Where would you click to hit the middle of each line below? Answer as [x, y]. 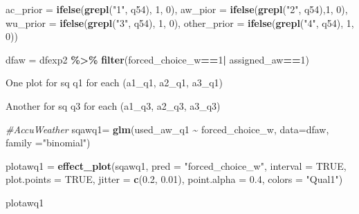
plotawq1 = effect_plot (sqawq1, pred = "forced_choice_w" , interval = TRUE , [176, 165]
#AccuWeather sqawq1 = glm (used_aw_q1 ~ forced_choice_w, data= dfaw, [167, 129]
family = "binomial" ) [48, 143]
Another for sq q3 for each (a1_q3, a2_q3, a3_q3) [113, 105]
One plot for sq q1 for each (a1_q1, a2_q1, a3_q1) [114, 82]
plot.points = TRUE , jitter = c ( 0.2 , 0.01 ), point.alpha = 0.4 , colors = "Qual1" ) [174, 179]
